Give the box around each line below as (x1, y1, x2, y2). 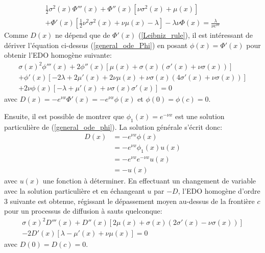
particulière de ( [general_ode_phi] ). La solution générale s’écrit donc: (4, 121, 223, 132)
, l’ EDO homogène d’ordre (178, 185, 260, 196)
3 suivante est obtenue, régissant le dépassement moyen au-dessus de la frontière (4, 195, 255, 206)
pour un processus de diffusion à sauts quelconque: (4, 205, 162, 216)
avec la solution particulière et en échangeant (4, 185, 145, 196)
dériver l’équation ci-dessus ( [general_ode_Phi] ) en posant (4, 39, 188, 50)
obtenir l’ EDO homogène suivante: (4, 50, 112, 60)
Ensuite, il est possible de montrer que (4, 111, 125, 122)
